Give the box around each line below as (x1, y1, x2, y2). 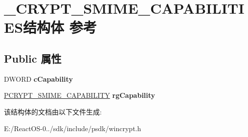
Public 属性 (4, 50, 62, 66)
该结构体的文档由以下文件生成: (4, 106, 102, 116)
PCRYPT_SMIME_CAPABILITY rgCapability (4, 90, 156, 100)
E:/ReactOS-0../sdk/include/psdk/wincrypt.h (4, 123, 141, 133)
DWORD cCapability (4, 73, 73, 84)
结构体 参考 (23, 17, 97, 37)
